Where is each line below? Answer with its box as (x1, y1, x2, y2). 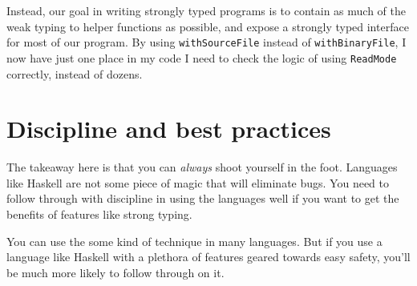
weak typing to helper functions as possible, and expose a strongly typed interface (6, 18, 409, 34)
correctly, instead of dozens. (6, 65, 143, 82)
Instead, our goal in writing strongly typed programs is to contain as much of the (6, 2, 406, 18)
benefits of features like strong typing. (6, 206, 192, 222)
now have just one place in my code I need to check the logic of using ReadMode (6, 49, 397, 66)
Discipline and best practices (6, 112, 331, 145)
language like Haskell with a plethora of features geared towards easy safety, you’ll (6, 248, 411, 265)
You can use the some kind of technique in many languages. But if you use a (6, 232, 383, 249)
